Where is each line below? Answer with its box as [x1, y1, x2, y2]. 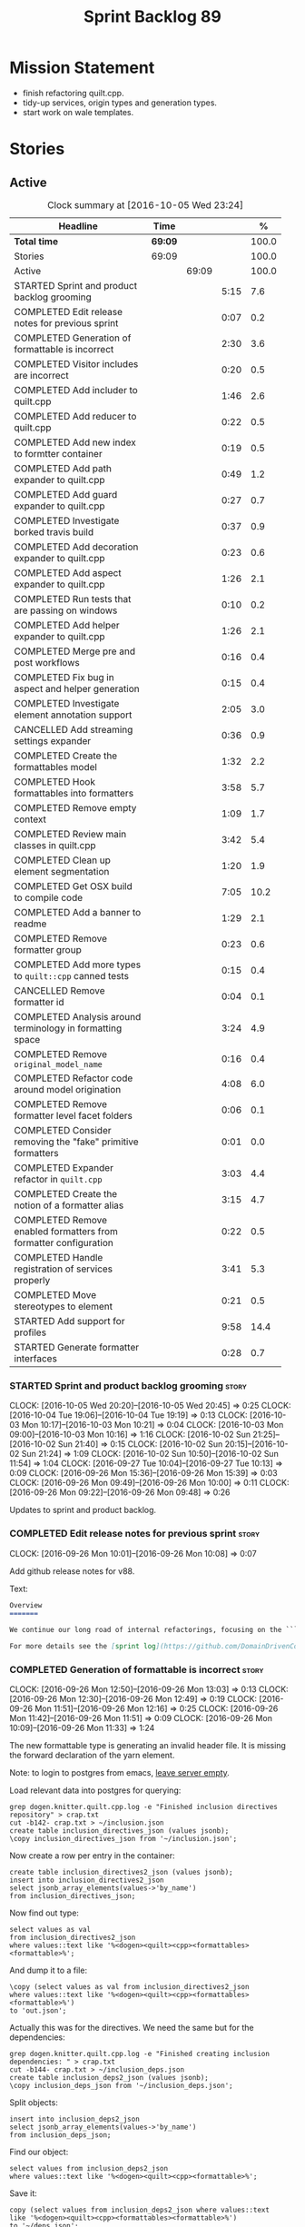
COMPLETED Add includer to [14, 383, 138, 396]
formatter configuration [14, 1236, 113, 1249]
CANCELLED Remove [14, 984, 106, 996]
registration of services [14, 1262, 113, 1275]
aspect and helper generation [14, 682, 140, 695]
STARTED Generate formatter [14, 1341, 140, 1353]
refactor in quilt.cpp [14, 1173, 103, 1185]
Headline [58, 220, 98, 233]
